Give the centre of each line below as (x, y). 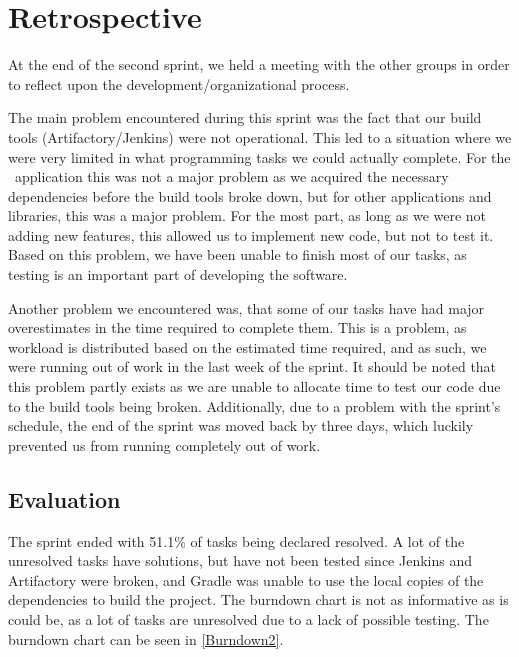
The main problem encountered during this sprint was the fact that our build (245, 117)
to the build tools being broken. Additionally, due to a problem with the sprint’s (254, 405)
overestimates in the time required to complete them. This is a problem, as (237, 327)
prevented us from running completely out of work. (164, 444)
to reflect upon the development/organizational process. (179, 83)
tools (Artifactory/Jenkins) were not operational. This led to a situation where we (260, 136)
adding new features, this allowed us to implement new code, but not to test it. (251, 234)
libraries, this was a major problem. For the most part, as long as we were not (247, 215)
